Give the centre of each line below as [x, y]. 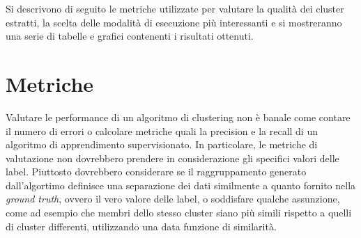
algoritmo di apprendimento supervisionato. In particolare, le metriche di [162, 144]
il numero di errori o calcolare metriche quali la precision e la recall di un [162, 130]
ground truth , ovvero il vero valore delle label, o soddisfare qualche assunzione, [173, 199]
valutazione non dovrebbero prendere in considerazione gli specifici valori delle [172, 158]
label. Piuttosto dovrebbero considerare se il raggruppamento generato [156, 172]
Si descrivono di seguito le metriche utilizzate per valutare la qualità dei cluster [175, 8]
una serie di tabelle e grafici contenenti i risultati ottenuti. [130, 36]
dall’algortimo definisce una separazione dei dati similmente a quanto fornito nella [181, 185]
